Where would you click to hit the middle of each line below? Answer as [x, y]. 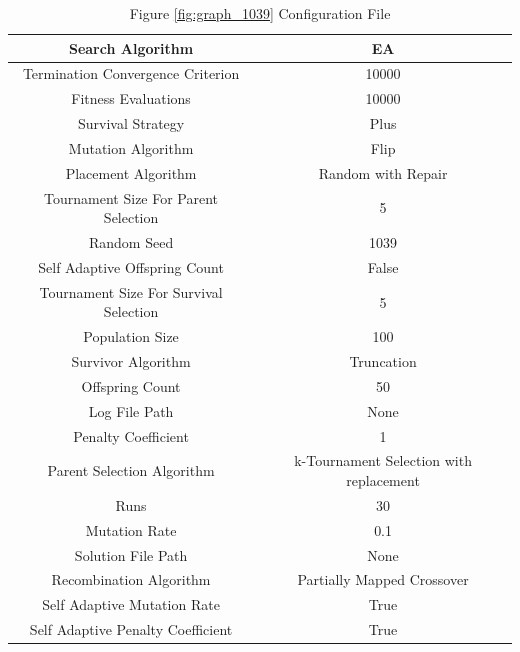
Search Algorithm [131, 47]
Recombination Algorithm [131, 579]
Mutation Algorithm [131, 147]
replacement [383, 480]
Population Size [131, 336]
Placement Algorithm [131, 172]
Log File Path [131, 410]
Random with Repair [383, 172]
